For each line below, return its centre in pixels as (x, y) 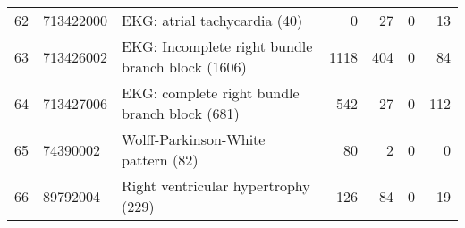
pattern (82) (160, 160)
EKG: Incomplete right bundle (217, 46)
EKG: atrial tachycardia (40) (212, 20)
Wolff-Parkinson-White (194, 139)
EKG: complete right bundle (211, 93)
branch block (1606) (184, 67)
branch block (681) (181, 113)
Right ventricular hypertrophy (216, 186)
